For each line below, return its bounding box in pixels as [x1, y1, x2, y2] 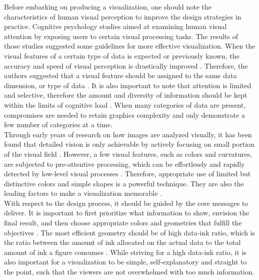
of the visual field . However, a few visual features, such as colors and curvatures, [4, 148, 252, 159]
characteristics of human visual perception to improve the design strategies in [4, 11, 241, 22]
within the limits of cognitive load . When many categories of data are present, [4, 99, 246, 110]
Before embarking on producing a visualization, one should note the [4, 2, 212, 12]
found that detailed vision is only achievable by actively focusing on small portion [4, 139, 254, 149]
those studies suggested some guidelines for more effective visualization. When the [4, 41, 255, 51]
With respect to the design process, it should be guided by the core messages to [4, 197, 248, 208]
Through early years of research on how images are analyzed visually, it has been [4, 129, 252, 139]
